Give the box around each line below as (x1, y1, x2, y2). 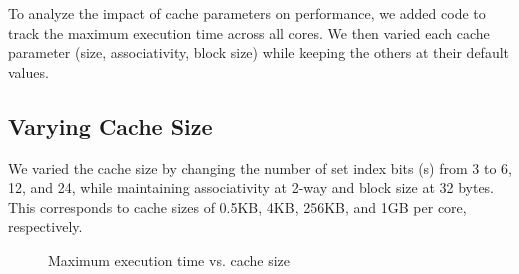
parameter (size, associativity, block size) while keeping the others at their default (8, 42, 510, 63)
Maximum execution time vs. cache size (48, 249, 290, 270)
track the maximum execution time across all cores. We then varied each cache (8, 22, 490, 43)
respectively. (8, 216, 83, 237)
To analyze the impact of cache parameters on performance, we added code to (8, 3, 486, 23)
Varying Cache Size (8, 110, 213, 141)
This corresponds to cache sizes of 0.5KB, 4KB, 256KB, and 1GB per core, (8, 196, 467, 217)
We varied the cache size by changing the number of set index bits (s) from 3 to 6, (8, 157, 512, 178)
